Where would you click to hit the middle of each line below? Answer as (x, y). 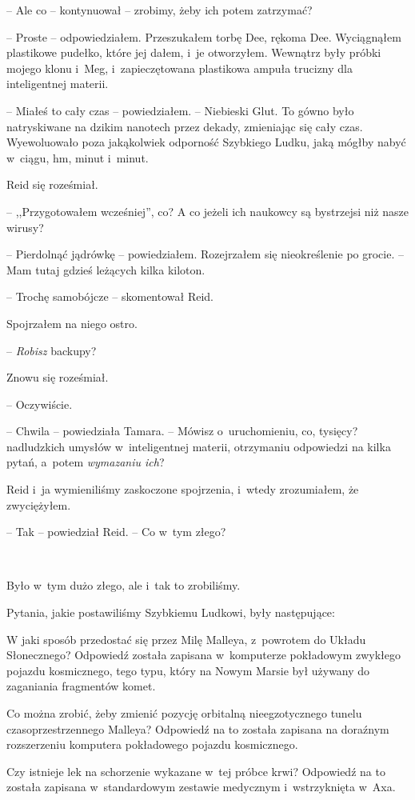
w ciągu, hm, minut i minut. (78, 157)
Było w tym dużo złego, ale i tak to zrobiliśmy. (124, 585)
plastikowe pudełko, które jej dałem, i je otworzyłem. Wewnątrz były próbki (194, 52)
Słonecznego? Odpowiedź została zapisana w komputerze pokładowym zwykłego (204, 655)
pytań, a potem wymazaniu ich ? (86, 462)
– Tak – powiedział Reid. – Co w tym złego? (116, 532)
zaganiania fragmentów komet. (81, 686)
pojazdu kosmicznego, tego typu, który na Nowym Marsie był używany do (188, 670)
